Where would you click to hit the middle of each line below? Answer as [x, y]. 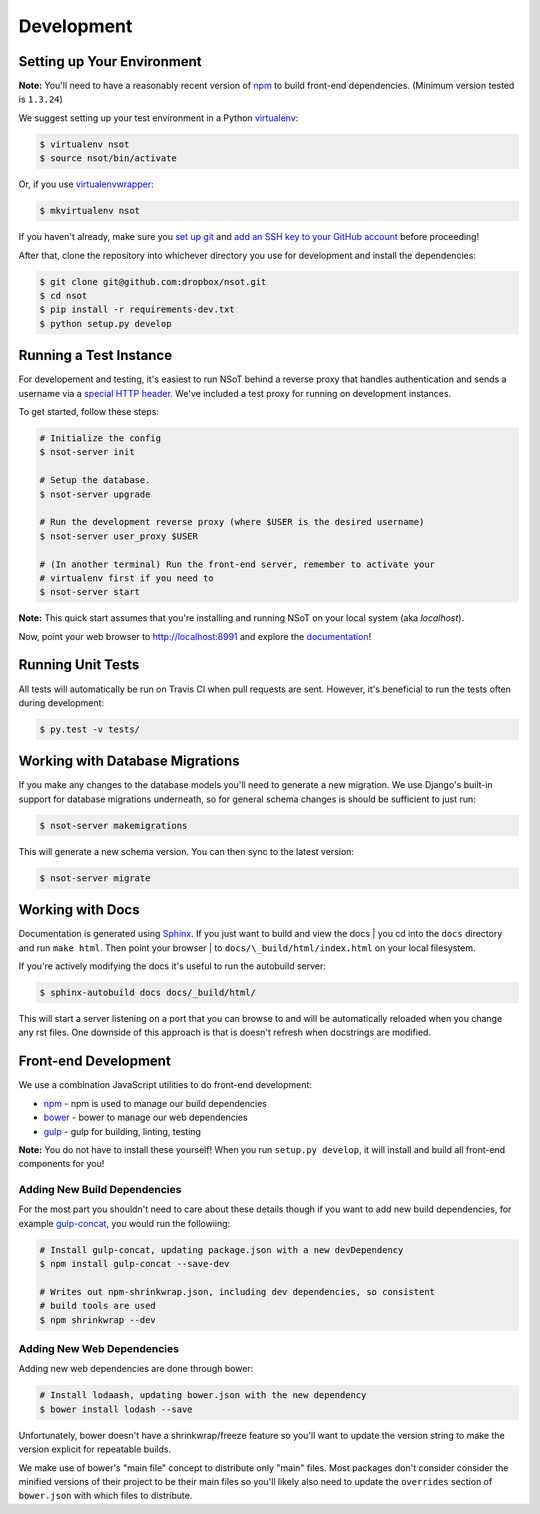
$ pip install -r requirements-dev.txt [137, 309]
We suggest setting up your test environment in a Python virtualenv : [158, 117]
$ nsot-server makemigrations [113, 825]
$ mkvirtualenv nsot [89, 211]
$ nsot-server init [87, 452]
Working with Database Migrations [129, 761]
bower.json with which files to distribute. [105, 1496]
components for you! [61, 1164]
